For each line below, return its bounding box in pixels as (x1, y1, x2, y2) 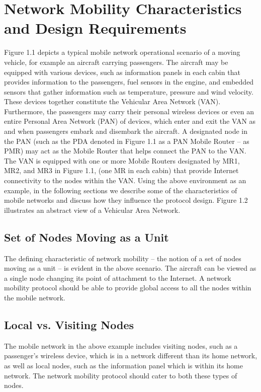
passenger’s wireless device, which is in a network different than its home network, (4, 350, 257, 361)
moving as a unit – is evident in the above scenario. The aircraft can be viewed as (4, 263, 256, 273)
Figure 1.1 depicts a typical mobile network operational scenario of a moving (4, 47, 240, 57)
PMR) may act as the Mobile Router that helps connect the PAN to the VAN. (4, 145, 246, 156)
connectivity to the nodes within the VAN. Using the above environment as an (4, 175, 246, 186)
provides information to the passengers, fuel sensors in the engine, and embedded (4, 76, 254, 87)
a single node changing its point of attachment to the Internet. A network (4, 272, 231, 283)
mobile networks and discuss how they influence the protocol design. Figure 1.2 (4, 195, 248, 205)
